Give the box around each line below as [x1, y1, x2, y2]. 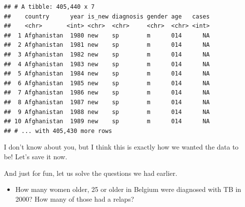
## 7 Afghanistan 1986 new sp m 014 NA [4, 89, 210, 96]
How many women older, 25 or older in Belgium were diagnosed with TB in [15, 184, 242, 194]
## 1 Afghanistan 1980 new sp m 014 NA [4, 32, 210, 39]
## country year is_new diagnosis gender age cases [4, 13, 210, 20]
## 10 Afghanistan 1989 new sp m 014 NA [4, 118, 210, 125]
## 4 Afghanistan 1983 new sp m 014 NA [4, 60, 210, 68]
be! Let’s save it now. [4, 151, 67, 161]
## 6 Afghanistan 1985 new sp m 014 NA [4, 79, 210, 87]
